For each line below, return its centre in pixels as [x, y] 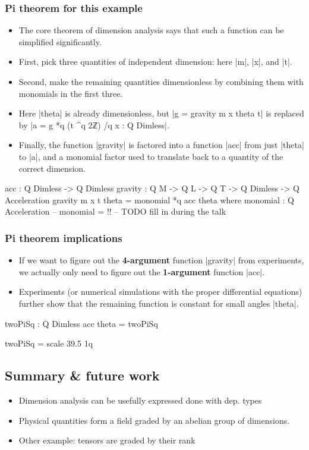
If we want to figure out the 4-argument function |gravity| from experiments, [161, 260]
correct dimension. [52, 168]
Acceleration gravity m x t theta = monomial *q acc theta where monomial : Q [149, 199]
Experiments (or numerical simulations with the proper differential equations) [160, 292]
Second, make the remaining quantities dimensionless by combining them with [161, 81]
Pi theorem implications [64, 237]
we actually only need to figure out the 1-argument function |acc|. [142, 271]
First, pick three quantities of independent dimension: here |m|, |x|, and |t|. [155, 62]
